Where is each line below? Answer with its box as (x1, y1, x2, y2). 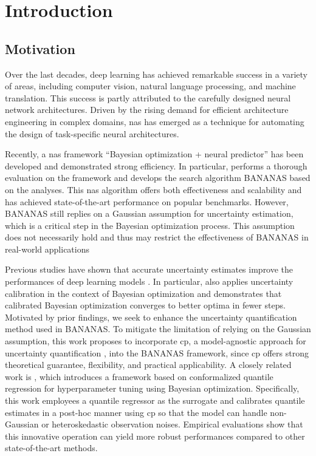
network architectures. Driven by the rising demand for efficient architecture (5, 103, 289, 116)
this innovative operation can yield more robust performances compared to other (5, 429, 305, 442)
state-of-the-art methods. (5, 441, 98, 454)
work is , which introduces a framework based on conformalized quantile (5, 370, 273, 383)
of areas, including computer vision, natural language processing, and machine (5, 80, 296, 92)
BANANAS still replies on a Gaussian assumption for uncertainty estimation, (5, 207, 294, 220)
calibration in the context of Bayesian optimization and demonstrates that (5, 287, 282, 299)
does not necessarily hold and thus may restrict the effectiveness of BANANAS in (5, 231, 309, 243)
